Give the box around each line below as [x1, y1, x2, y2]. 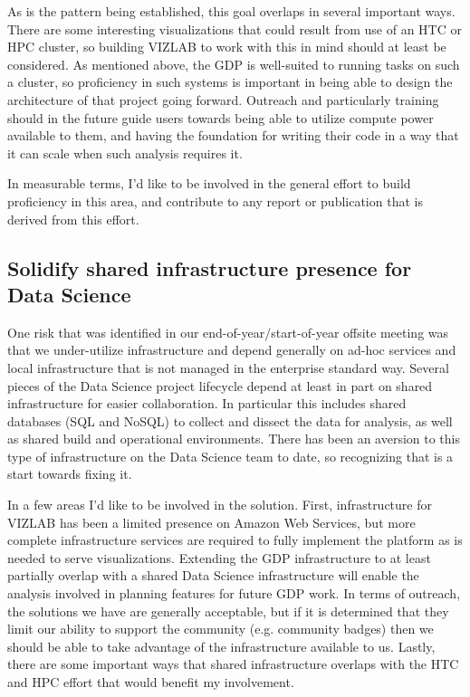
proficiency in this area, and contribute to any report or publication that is [7, 191, 423, 210]
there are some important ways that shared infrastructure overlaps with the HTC [7, 654, 459, 673]
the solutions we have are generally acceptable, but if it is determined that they [7, 601, 449, 620]
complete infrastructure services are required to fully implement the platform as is [7, 530, 463, 549]
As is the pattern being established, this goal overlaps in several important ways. [7, 2, 456, 20]
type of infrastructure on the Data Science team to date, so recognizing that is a [7, 446, 454, 465]
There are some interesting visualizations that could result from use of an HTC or [7, 19, 462, 38]
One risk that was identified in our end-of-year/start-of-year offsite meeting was [7, 322, 449, 341]
